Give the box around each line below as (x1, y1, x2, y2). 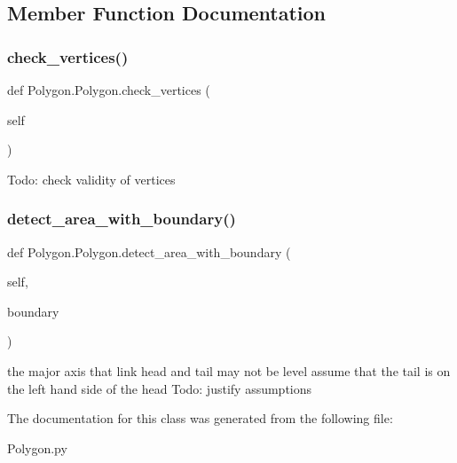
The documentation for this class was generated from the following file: (7, 409, 393, 428)
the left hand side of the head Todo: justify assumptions (7, 379, 312, 397)
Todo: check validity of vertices (7, 169, 176, 188)
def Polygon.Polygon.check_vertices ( (7, 81, 210, 98)
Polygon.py (7, 438, 67, 457)
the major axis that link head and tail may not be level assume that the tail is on (7, 361, 451, 380)
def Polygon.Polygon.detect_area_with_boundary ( (7, 242, 291, 261)
